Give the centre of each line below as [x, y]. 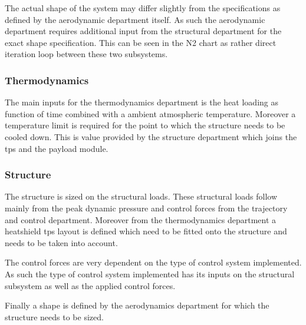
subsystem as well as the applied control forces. [90, 285]
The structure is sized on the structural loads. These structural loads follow [141, 196]
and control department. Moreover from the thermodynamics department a [141, 219]
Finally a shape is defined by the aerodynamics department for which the [137, 305]
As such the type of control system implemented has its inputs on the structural [150, 273]
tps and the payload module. [57, 148]
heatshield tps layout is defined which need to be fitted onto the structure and [146, 231]
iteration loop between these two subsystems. [86, 54]
